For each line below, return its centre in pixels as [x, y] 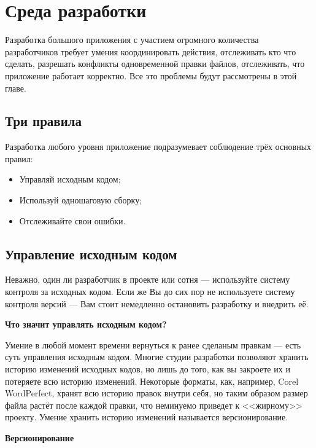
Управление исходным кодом [91, 253]
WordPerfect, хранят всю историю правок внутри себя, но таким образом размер [156, 393]
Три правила [44, 121]
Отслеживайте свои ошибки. [72, 220]
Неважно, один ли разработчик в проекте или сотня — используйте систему [148, 279]
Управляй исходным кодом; [70, 179]
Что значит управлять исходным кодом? [86, 324]
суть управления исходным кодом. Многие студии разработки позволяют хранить [157, 357]
